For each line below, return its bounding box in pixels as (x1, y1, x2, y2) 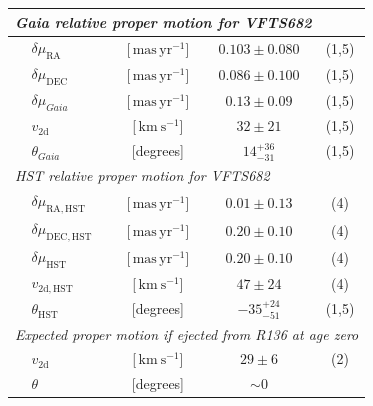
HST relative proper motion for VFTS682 (15, 165, 270, 186)
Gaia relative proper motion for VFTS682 (15, 11, 312, 32)
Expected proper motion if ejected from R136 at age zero (15, 323, 359, 344)
